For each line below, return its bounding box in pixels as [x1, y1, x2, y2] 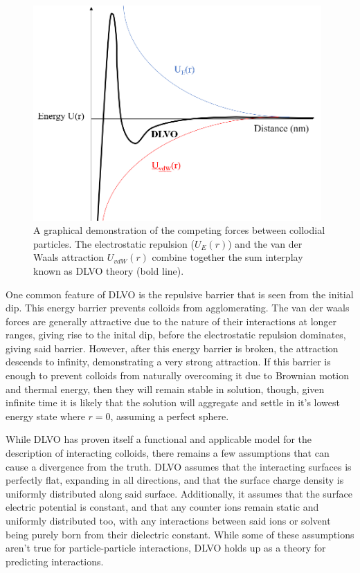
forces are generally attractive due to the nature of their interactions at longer [6, 313, 337, 328]
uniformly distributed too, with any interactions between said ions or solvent [6, 513, 331, 527]
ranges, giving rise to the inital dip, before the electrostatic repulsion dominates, [6, 327, 346, 342]
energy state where [6, 408, 85, 423]
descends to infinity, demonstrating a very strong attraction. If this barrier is [6, 354, 331, 369]
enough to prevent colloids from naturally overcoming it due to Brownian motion [6, 368, 349, 383]
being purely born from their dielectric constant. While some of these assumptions [6, 527, 354, 541]
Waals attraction [33, 250, 105, 264]
